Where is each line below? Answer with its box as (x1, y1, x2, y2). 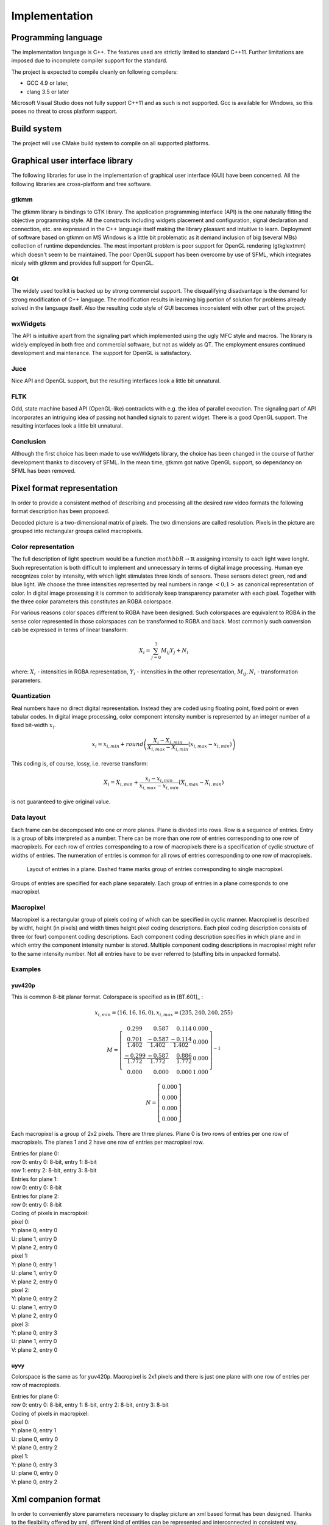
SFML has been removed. (11, 467, 76, 474)
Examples (11, 965, 41, 974)
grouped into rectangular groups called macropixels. (11, 528, 143, 534)
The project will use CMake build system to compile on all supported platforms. (11, 140, 210, 147)
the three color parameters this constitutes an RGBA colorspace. (11, 598, 174, 605)
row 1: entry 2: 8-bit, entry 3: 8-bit (11, 1167, 97, 1174)
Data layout (11, 813, 46, 822)
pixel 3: (11, 1321, 30, 1328)
